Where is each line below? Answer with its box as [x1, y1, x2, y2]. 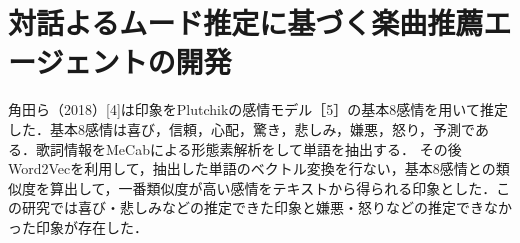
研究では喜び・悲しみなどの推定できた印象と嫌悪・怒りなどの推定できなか [21, 197, 512, 218]
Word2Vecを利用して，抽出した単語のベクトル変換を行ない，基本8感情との [8, 158, 496, 179]
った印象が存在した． [8, 216, 148, 237]
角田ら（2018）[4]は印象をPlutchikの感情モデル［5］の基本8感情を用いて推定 [8, 99, 508, 120]
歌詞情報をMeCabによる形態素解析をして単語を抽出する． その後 [35, 138, 462, 159]
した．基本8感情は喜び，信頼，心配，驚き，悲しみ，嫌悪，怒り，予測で [8, 118, 475, 139]
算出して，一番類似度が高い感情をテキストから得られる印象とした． [49, 177, 497, 198]
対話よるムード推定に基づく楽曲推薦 [8, 2, 484, 43]
